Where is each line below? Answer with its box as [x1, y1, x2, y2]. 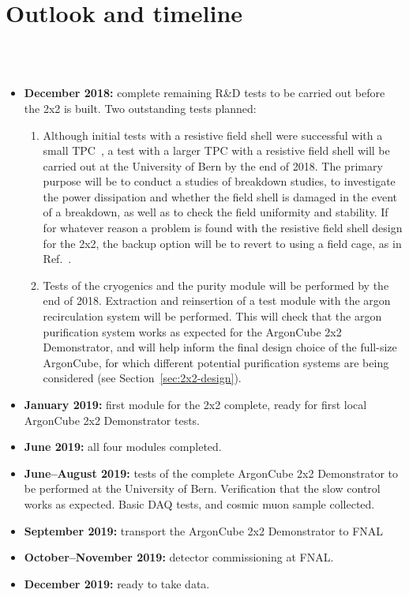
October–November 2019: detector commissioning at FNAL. [24, 549, 334, 565]
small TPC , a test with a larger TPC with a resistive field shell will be [43, 142, 390, 159]
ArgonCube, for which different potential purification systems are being [43, 354, 389, 370]
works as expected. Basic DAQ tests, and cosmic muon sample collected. [24, 495, 375, 512]
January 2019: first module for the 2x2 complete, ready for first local [24, 396, 367, 412]
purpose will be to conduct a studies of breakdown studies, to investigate [43, 173, 396, 190]
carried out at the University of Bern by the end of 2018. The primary [43, 157, 383, 174]
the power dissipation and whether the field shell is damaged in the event [43, 188, 397, 205]
